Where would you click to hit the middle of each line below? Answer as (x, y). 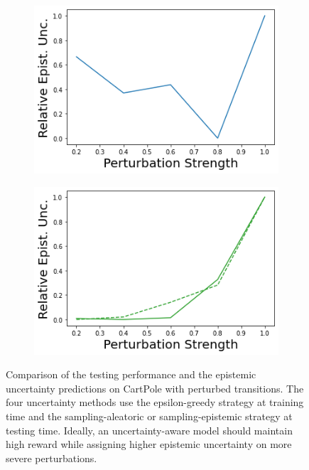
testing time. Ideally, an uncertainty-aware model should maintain (149, 430)
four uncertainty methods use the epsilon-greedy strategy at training (155, 402)
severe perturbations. (51, 458)
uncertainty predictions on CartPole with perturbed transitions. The (155, 388)
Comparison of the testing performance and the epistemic (131, 374)
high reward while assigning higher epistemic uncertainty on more (149, 444)
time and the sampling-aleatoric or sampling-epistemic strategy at (149, 416)
